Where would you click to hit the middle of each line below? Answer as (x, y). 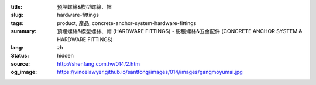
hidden (66, 56)
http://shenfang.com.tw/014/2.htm (99, 63)
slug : (17, 15)
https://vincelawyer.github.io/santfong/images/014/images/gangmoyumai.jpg (150, 72)
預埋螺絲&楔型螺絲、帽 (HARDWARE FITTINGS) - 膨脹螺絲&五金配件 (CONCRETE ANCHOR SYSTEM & (180, 31)
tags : (17, 23)
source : (20, 63)
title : (17, 7)
